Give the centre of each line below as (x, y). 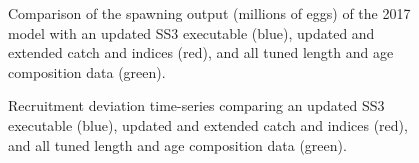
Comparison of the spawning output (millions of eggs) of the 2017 (209, 13)
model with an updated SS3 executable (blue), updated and (191, 32)
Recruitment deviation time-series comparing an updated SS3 (196, 105)
